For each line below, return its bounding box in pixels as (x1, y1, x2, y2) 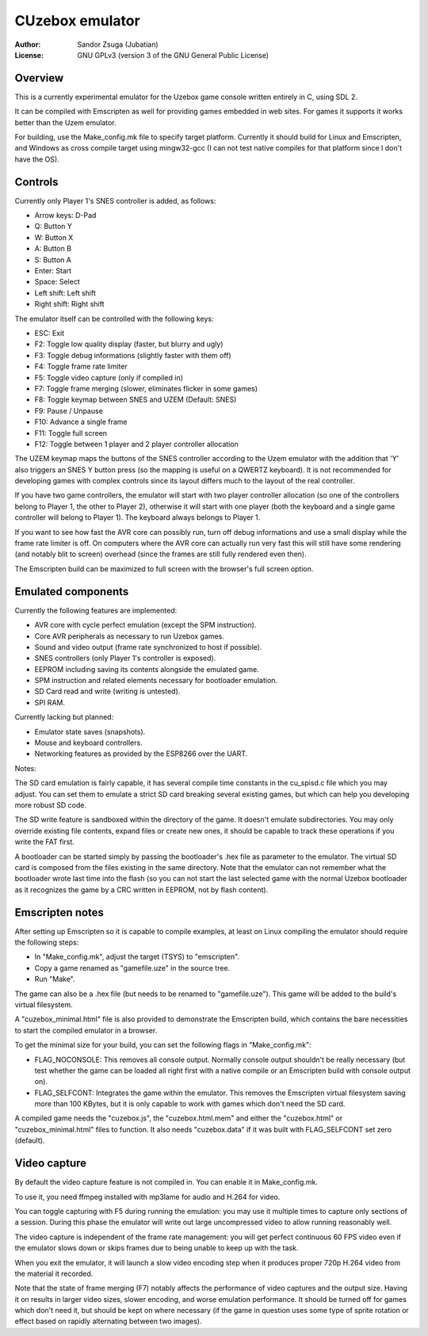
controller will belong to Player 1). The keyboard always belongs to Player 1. (14, 513, 261, 522)
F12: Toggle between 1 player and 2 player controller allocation (34, 439, 239, 449)
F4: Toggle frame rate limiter (34, 361, 128, 372)
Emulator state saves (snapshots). (34, 727, 146, 736)
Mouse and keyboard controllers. (34, 738, 143, 748)
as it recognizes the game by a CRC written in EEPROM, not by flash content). (14, 884, 269, 895)
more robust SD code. (14, 800, 87, 810)
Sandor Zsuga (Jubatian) (77, 40, 159, 49)
